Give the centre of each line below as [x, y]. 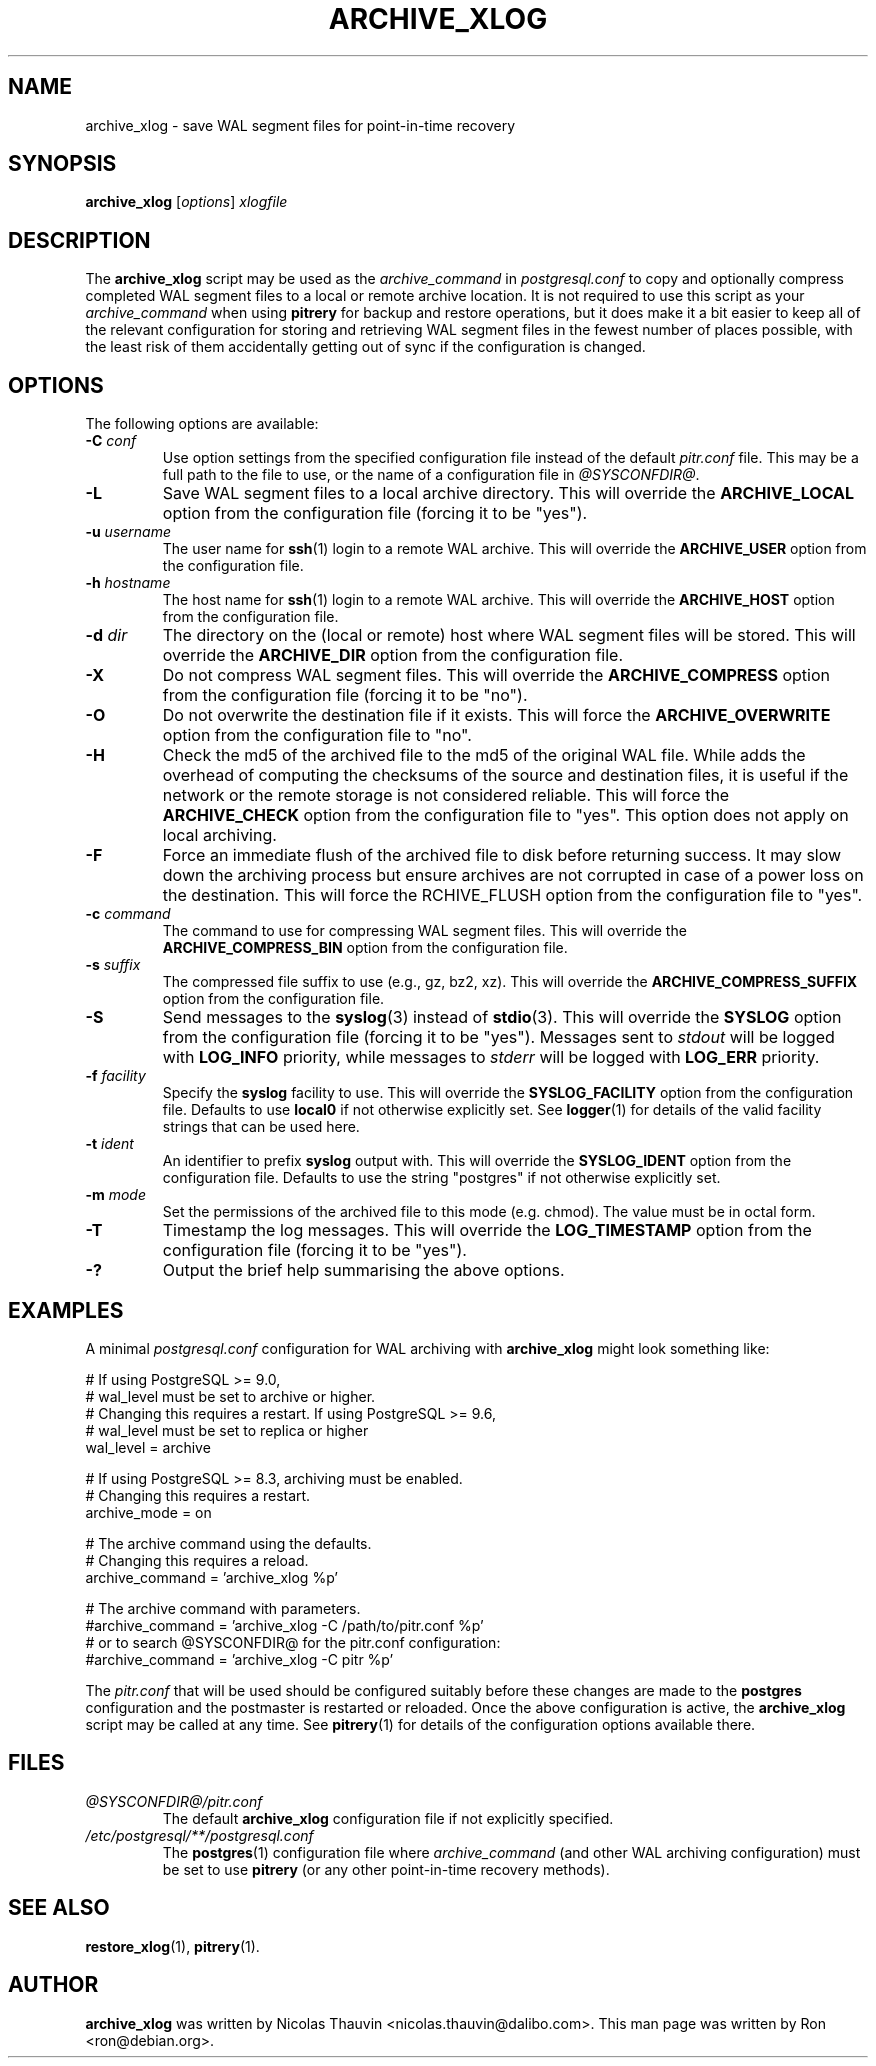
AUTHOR [53, 1985]
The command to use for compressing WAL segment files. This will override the [424, 931]
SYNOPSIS [62, 164]
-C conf [111, 441]
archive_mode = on [148, 1512]
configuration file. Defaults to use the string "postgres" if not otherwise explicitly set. [441, 1178]
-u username [128, 532]
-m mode [115, 1195]
